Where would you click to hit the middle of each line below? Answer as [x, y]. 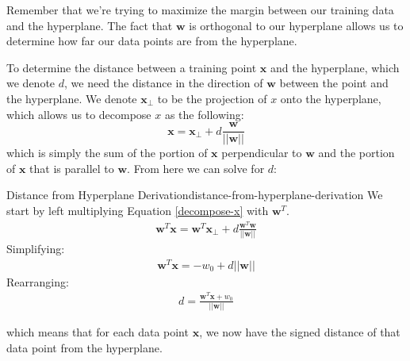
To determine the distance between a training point [132, 67]
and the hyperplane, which [335, 67]
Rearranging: [38, 281]
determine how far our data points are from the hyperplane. [152, 41]
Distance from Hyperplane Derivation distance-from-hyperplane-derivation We [195, 195]
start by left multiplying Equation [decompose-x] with [138, 210]
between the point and [334, 83]
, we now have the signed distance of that [300, 331]
